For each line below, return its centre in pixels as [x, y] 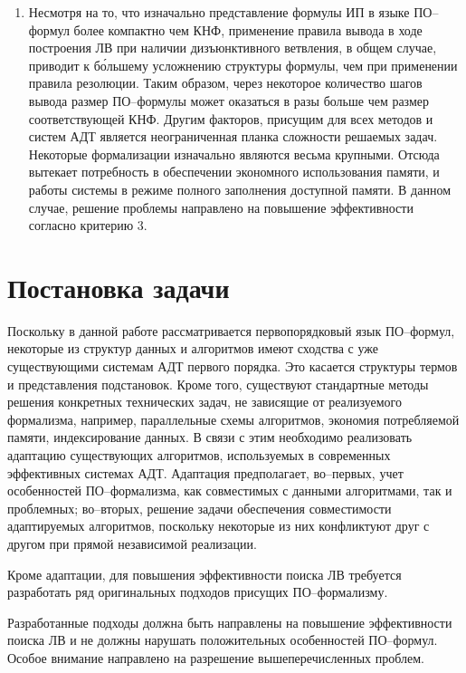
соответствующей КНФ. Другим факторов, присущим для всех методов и [231, 118]
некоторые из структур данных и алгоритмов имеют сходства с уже [193, 348]
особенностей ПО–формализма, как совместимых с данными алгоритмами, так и [230, 490]
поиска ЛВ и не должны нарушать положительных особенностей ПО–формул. [223, 640]
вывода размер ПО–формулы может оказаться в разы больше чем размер [229, 100]
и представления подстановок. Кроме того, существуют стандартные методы [218, 384]
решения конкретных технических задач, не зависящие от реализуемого [204, 402]
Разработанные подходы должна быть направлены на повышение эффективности [230, 622]
